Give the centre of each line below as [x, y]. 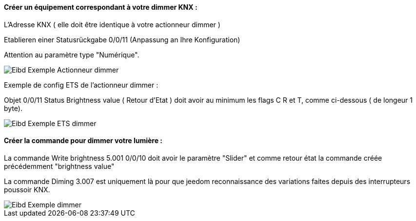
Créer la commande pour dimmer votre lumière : [83, 141]
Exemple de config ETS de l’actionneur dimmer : [81, 85]
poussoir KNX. [27, 189]
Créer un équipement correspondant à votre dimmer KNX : [101, 7]
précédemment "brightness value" [59, 166]
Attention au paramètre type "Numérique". [72, 55]
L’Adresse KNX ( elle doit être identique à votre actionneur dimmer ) [112, 24]
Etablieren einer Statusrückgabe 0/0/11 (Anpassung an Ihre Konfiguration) [122, 39]
